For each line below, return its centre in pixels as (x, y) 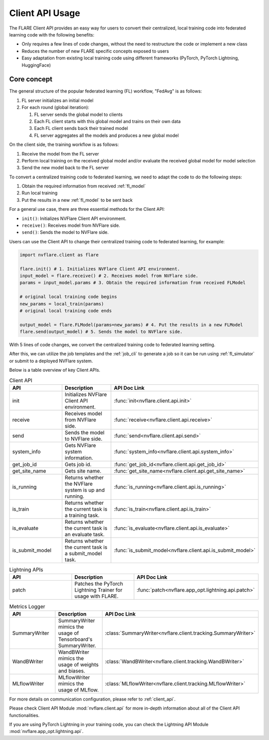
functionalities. (24, 715)
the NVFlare (79, 484)
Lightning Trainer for (98, 590)
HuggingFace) (36, 65)
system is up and (85, 490)
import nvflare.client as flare (59, 255)
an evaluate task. (85, 535)
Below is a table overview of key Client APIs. (55, 370)
